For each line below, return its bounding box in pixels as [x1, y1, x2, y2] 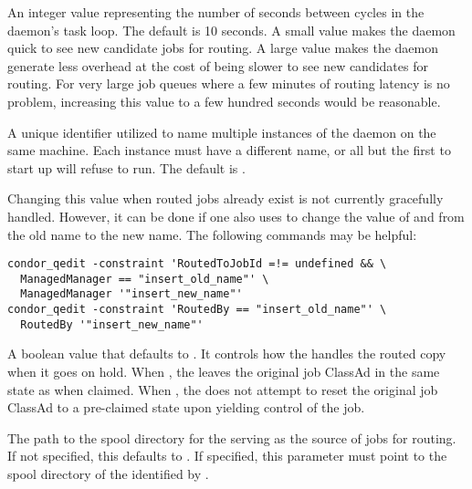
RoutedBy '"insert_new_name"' [20, 317, 204, 331]
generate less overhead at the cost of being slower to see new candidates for [7, 56, 428, 75]
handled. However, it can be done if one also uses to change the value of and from [7, 206, 465, 225]
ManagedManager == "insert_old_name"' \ [20, 272, 269, 286]
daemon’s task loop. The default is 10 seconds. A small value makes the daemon [7, 20, 456, 39]
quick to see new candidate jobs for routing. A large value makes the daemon [7, 38, 439, 57]
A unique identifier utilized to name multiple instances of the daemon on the [7, 122, 436, 141]
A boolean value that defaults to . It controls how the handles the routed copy [7, 344, 446, 363]
